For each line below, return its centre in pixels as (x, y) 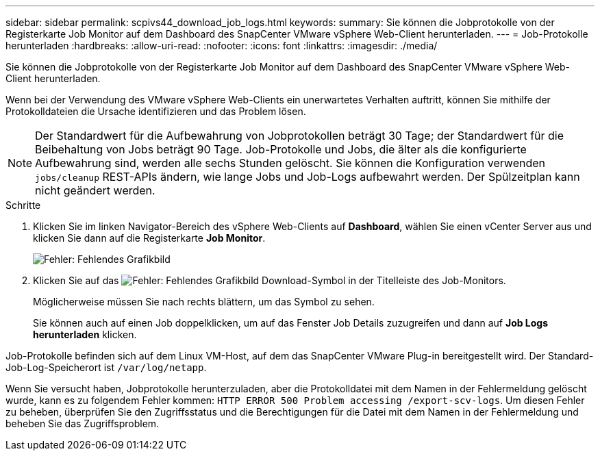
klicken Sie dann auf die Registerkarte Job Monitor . (149, 238)
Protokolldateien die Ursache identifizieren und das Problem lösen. (156, 111)
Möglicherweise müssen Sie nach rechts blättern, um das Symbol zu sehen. (204, 302)
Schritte (23, 205)
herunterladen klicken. (85, 334)
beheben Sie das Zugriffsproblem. (83, 423)
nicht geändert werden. (95, 190)
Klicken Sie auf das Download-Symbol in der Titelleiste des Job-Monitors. (270, 280)
